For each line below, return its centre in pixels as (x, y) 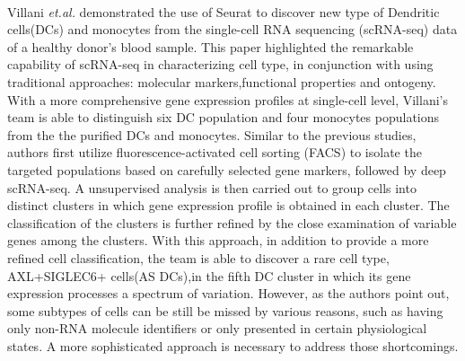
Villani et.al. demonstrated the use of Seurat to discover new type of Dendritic (224, 11)
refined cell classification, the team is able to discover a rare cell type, (198, 257)
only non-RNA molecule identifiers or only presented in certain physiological (217, 328)
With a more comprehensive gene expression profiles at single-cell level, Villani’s (228, 99)
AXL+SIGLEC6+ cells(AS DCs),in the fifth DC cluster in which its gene (209, 275)
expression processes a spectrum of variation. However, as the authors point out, (228, 293)
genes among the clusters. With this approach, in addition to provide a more (218, 240)
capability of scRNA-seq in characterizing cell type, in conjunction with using (220, 64)
